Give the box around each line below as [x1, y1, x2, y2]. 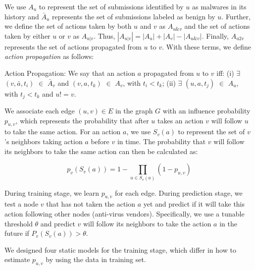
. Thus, [94, 30, 115, 41]
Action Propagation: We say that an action [4, 67, 136, 78]
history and [4, 11, 39, 21]
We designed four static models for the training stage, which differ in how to [4, 244, 236, 255]
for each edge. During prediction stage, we [114, 187, 243, 198]
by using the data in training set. [46, 254, 146, 265]
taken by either [4, 30, 51, 41]
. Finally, [202, 30, 229, 41]
